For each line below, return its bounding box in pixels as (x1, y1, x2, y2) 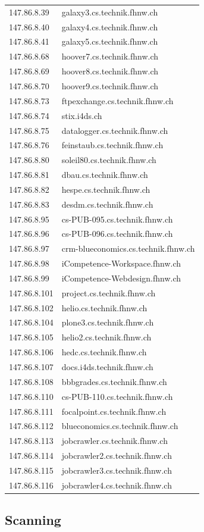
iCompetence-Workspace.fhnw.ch (61, 257, 181, 270)
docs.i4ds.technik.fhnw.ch (61, 361, 153, 373)
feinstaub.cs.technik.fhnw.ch (61, 139, 164, 151)
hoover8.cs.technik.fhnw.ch (61, 65, 158, 77)
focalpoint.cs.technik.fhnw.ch (61, 405, 167, 417)
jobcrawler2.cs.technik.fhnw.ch (61, 449, 172, 462)
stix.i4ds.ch (61, 109, 102, 121)
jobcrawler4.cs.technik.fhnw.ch (61, 478, 172, 491)
